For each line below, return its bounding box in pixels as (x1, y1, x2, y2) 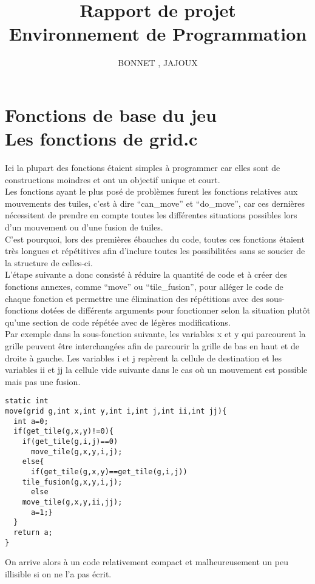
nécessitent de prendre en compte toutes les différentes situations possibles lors (5, 209, 297, 221)
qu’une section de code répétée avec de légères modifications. (5, 315, 231, 328)
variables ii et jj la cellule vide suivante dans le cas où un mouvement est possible (5, 363, 308, 376)
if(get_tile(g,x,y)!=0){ (13, 427, 113, 436)
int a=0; (13, 417, 49, 426)
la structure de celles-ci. (5, 256, 93, 269)
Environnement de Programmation (8, 21, 307, 46)
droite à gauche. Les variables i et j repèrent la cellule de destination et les (5, 351, 282, 364)
